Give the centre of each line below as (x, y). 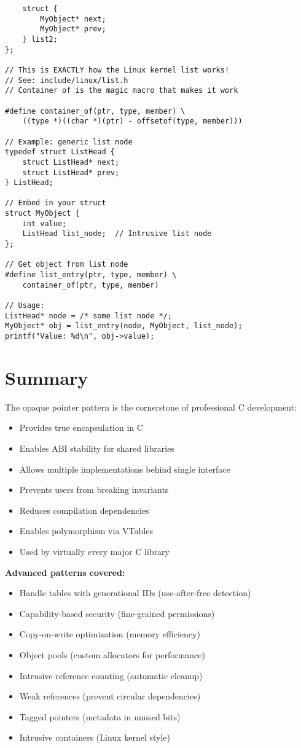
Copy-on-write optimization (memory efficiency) (110, 634)
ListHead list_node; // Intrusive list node (117, 234)
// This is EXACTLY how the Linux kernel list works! (117, 70)
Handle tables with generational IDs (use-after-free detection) (135, 593)
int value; (45, 223)
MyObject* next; (73, 19)
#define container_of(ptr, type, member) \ (95, 111)
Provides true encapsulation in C (81, 427)
